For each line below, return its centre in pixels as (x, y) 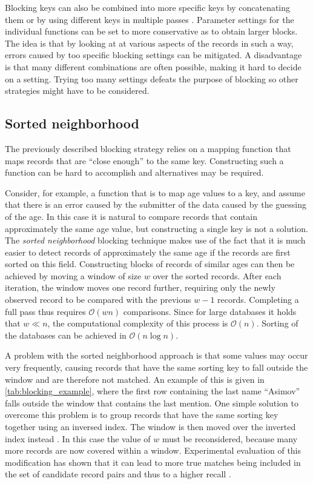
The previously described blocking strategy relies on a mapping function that (148, 148)
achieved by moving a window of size (73, 275)
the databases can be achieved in (66, 335)
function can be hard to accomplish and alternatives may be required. (134, 172)
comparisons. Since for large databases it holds (210, 311)
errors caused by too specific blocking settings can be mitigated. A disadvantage (153, 55)
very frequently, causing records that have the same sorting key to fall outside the (156, 367)
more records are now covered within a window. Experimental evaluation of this (153, 450)
